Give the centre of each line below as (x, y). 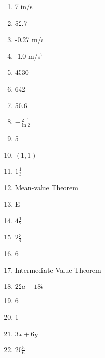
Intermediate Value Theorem (58, 270)
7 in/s (24, 6)
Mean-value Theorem (46, 187)
